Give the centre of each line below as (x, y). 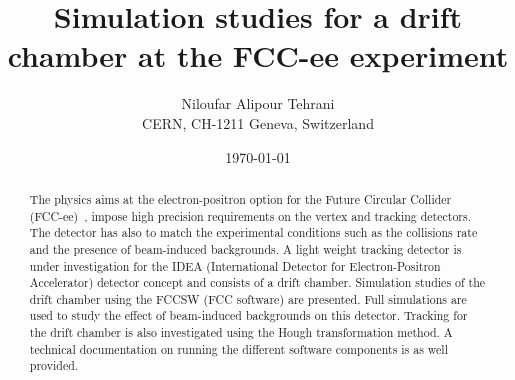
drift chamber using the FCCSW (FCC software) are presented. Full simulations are (248, 298)
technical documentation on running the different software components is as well (238, 348)
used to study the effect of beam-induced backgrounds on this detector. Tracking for (248, 315)
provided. (54, 365)
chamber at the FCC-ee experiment (258, 55)
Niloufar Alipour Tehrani (258, 103)
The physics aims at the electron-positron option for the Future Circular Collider (240, 198)
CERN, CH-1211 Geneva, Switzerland (258, 122)
